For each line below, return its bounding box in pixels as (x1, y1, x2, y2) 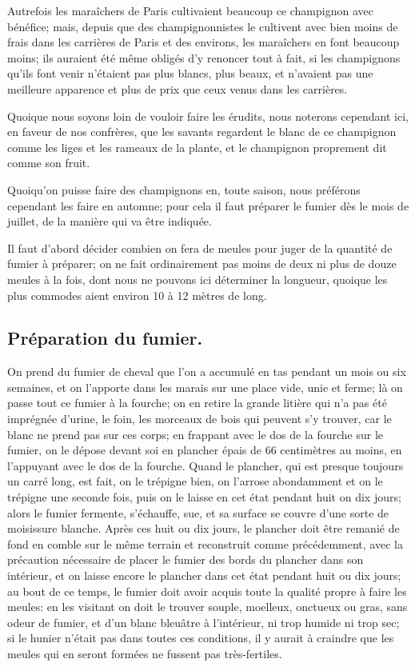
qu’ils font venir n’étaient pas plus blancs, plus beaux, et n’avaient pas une (7, 65, 373, 82)
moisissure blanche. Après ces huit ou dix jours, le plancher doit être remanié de (7, 520, 400, 537)
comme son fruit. (7, 154, 90, 171)
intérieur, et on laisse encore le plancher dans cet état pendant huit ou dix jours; (7, 567, 401, 584)
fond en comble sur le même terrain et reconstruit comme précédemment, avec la (7, 535, 403, 552)
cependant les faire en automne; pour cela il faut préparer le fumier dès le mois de (7, 197, 409, 214)
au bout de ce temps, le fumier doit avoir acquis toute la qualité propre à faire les (7, 582, 407, 599)
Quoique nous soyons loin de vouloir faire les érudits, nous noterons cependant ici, (7, 107, 409, 124)
